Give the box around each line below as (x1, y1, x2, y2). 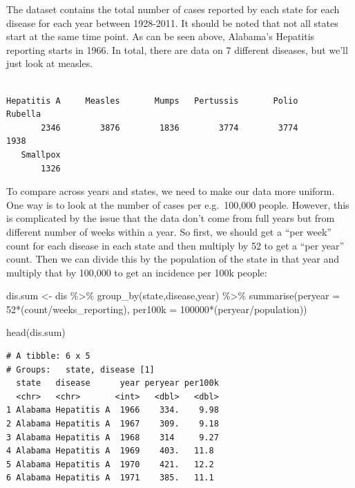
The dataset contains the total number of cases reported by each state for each (6, 2, 340, 16)
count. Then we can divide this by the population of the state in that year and (6, 252, 340, 266)
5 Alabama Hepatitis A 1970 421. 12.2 (6, 459, 214, 469)
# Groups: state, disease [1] (6, 364, 155, 375)
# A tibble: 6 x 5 (6, 351, 90, 362)
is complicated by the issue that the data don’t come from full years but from (6, 211, 335, 225)
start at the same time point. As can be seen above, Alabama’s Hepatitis (6, 29, 315, 44)
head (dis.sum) (6, 325, 66, 339)
